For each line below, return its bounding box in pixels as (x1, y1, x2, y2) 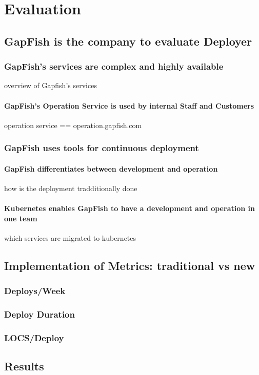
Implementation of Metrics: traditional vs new (4, 257, 255, 273)
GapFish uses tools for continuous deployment (4, 141, 199, 154)
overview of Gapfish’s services (4, 80, 97, 91)
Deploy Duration (4, 308, 75, 321)
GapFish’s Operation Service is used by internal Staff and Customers (4, 100, 254, 111)
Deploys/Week (4, 284, 66, 297)
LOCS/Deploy (4, 331, 64, 344)
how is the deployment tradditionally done (4, 183, 137, 193)
